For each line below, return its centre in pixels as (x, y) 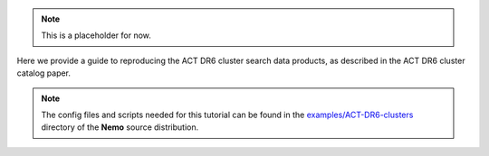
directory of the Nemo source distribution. (120, 127)
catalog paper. (44, 73)
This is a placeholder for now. (96, 35)
